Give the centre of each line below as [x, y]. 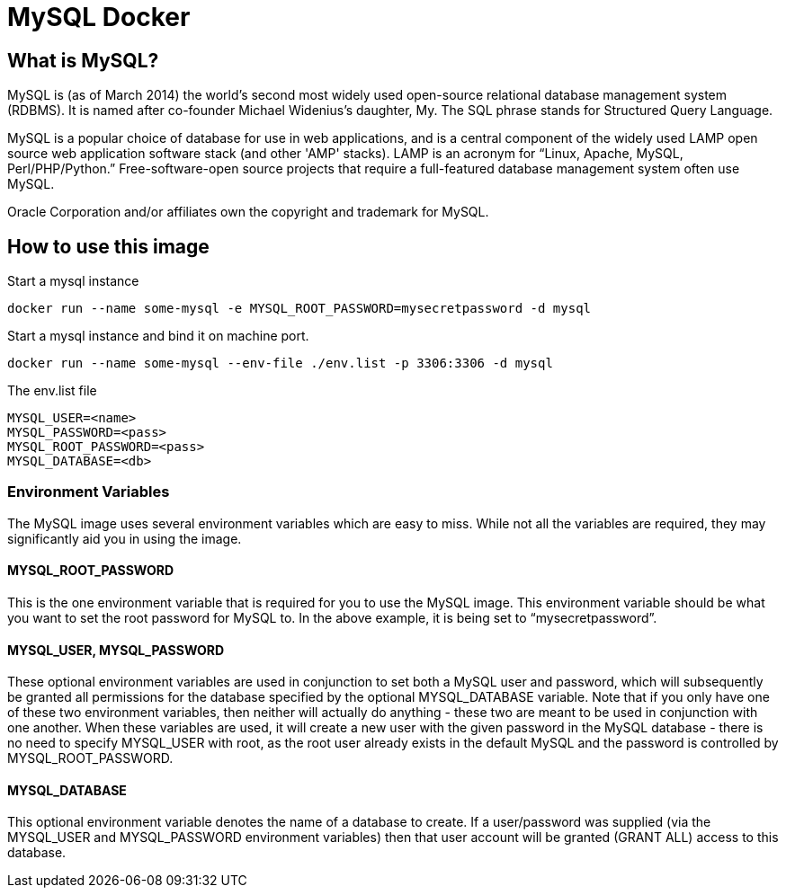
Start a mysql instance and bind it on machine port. [158, 336]
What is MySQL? [83, 60]
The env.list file [52, 391]
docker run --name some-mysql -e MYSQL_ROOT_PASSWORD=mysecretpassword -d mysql [299, 309]
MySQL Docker [99, 17]
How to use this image [108, 246]
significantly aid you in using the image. [125, 538]
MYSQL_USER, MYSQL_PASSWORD [116, 650]
